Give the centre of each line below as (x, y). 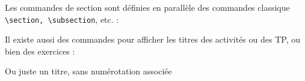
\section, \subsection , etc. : (62, 19)
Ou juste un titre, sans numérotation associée (88, 71)
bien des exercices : (40, 51)
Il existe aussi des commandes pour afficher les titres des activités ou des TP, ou (152, 39)
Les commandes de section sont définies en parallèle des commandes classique (147, 7)
